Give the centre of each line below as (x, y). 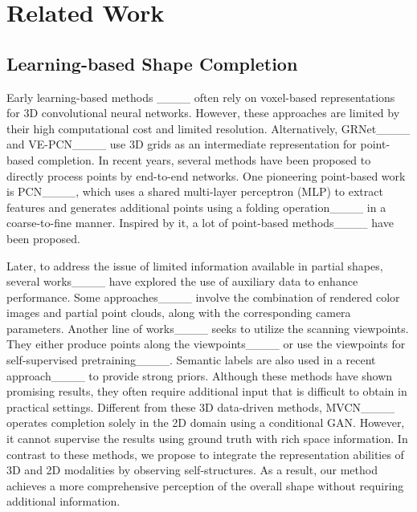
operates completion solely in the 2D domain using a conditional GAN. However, (206, 423)
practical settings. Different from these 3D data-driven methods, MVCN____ (201, 406)
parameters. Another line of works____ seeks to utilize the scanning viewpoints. (208, 328)
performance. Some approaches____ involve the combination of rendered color (203, 297)
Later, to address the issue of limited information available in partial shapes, (195, 265)
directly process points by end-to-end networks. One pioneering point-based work (206, 175)
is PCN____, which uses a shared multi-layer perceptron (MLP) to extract (195, 191)
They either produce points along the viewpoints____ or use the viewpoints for (206, 344)
